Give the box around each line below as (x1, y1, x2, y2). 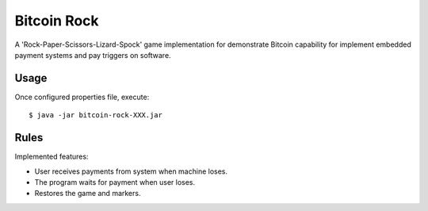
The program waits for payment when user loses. (34, 177, 196, 186)
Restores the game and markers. (34, 189, 141, 198)
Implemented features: (14, 152, 89, 162)
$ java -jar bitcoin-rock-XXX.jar (29, 111, 162, 120)
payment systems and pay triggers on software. (14, 50, 171, 59)
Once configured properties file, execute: (14, 92, 150, 102)
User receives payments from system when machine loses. (34, 167, 228, 176)
